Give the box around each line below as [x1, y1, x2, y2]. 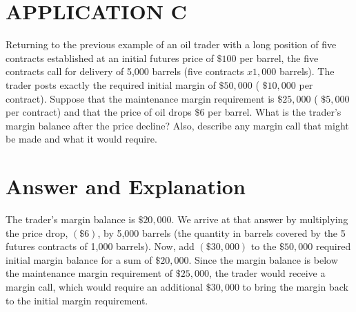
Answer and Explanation [6, 172, 246, 200]
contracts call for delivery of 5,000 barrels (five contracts [6, 64, 244, 79]
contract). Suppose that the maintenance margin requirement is [6, 91, 275, 105]
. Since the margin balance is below [188, 252, 338, 267]
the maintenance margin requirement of [6, 266, 173, 280]
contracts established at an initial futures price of [6, 50, 214, 65]
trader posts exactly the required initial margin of [6, 77, 216, 92]
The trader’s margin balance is [6, 212, 135, 226]
